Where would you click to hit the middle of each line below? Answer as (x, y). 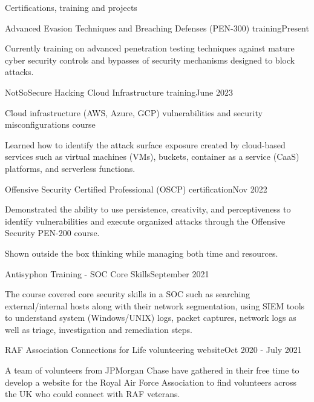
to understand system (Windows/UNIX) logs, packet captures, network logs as (151, 318)
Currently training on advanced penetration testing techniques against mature (150, 48)
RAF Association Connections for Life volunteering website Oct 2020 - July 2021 (153, 350)
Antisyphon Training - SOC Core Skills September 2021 (107, 273)
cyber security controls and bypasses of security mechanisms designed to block (150, 60)
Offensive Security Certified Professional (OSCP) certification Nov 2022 (136, 189)
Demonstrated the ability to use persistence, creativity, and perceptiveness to (148, 209)
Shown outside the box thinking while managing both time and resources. (142, 253)
